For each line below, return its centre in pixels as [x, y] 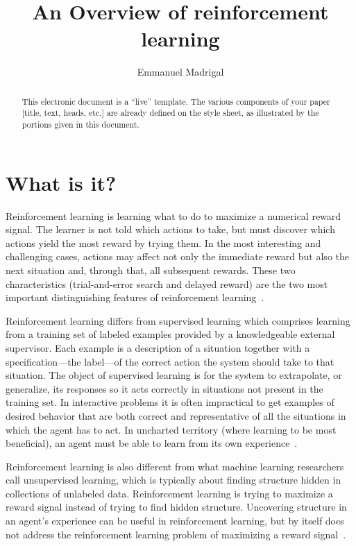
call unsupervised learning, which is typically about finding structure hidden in [173, 480]
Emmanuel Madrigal [180, 72]
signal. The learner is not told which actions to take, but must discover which [170, 229]
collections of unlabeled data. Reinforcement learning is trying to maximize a [169, 493]
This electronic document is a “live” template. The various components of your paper [176, 101]
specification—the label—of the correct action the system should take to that [170, 361]
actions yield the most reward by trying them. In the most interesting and [163, 242]
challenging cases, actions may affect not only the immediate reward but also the [177, 256]
